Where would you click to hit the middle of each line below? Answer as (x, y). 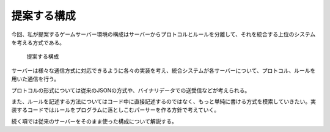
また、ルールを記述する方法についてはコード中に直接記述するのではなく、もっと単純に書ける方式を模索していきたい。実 (163, 101)
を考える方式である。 (38, 42)
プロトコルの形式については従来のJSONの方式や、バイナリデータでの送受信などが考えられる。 (131, 90)
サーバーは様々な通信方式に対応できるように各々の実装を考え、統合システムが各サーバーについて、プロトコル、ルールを (163, 70)
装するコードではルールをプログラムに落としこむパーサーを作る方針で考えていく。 (116, 110)
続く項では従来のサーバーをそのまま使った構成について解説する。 (94, 121)
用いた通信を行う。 (35, 79)
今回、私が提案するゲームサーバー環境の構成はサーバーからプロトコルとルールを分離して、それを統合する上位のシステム (163, 34)
